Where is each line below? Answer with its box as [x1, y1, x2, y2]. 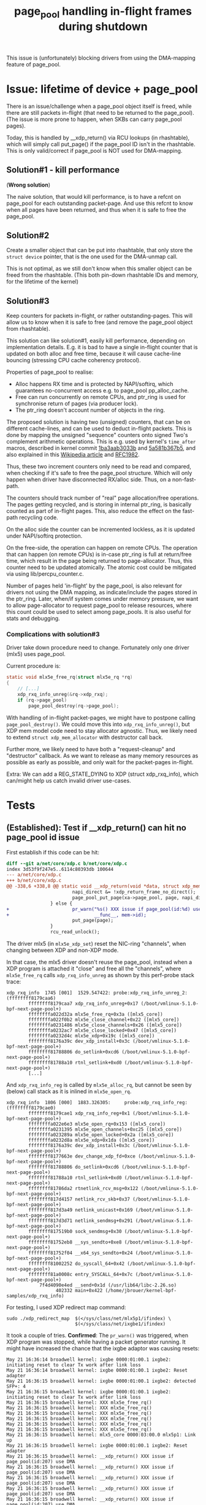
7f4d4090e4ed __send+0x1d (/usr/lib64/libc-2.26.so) [39, 1282, 177, 1288]
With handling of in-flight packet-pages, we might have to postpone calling [6, 714, 196, 721]
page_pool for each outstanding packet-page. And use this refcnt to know [6, 199, 193, 207]
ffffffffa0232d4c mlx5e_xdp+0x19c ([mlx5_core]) [28, 1033, 155, 1039]
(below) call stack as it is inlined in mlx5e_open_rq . [6, 1088, 132, 1095]
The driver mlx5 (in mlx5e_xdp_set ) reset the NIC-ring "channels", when [6, 940, 186, 948]
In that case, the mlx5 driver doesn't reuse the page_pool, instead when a [6, 959, 193, 966]
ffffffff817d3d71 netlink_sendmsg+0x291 [28, 1218, 133, 1224]
